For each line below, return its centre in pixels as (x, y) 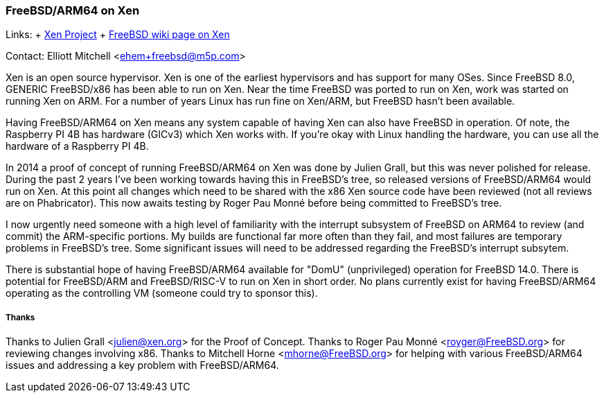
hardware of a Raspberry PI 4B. (77, 146)
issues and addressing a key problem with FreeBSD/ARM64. (142, 365)
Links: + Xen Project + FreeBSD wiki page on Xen (118, 35)
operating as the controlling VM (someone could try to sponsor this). (162, 293)
